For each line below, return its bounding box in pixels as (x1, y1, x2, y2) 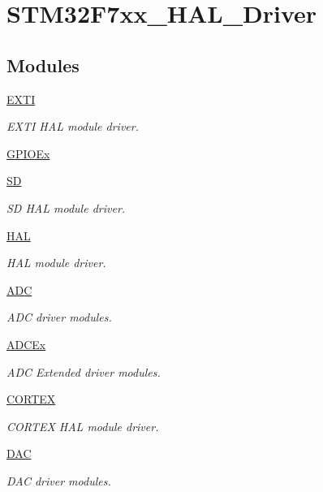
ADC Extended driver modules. (6, 363, 161, 380)
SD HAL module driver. (6, 199, 126, 216)
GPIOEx (6, 145, 50, 162)
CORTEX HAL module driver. (6, 417, 159, 434)
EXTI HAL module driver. (6, 118, 139, 135)
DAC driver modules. (6, 472, 111, 489)
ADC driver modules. (6, 309, 112, 326)
